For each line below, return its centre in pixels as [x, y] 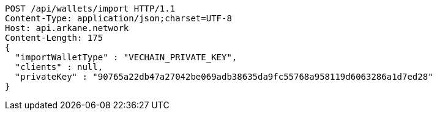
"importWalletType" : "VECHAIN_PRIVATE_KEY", [126, 57]
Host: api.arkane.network [67, 28]
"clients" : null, [59, 67]
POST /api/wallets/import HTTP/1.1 [90, 9]
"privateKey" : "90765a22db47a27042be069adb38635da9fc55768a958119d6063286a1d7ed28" [224, 77]
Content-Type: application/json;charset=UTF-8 [118, 18]
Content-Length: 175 [54, 38]
